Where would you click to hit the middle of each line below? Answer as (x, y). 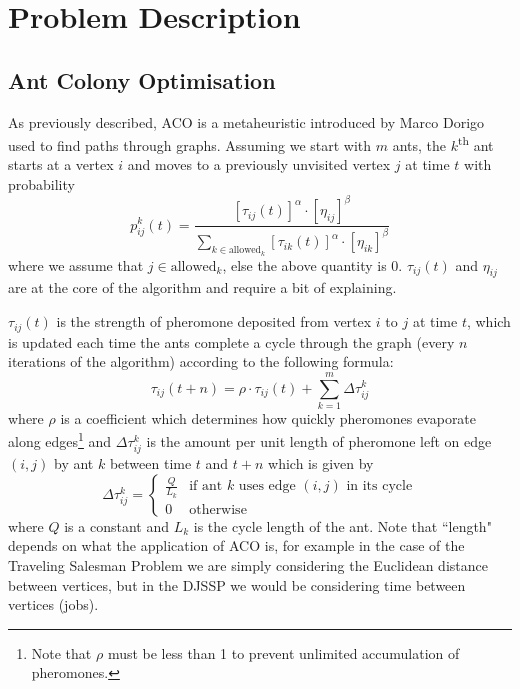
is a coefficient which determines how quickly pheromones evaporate (268, 417)
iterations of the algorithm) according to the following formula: (201, 361)
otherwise (218, 509)
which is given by (321, 463)
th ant (476, 143)
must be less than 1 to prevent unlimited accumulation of (283, 652)
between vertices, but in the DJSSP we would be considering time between (237, 584)
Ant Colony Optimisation (142, 79)
